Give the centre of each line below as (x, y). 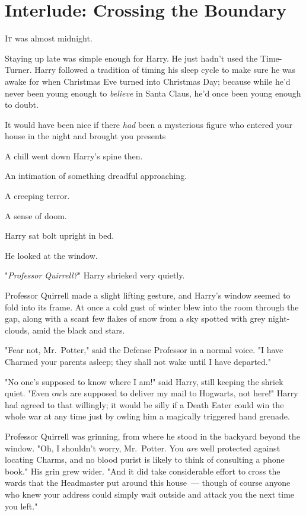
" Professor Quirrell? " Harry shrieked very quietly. (95, 275)
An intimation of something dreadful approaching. (96, 176)
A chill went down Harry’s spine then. (74, 156)
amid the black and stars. (79, 330)
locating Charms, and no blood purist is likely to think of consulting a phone (145, 459)
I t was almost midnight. (49, 38)
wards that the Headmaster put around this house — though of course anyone (148, 483)
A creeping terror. (37, 196)
